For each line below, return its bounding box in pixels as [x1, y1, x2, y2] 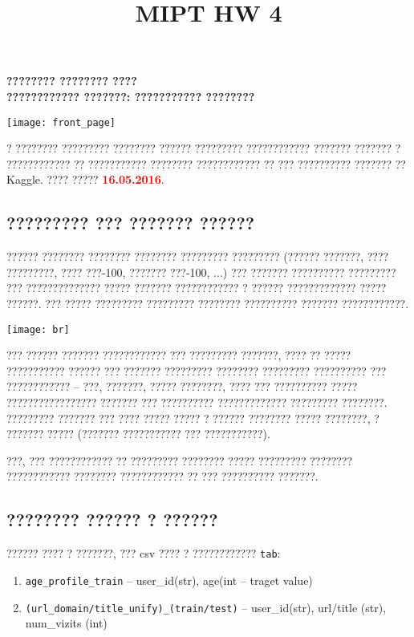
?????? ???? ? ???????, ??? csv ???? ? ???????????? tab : [6, 545, 281, 562]
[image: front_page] [6, 116, 116, 128]
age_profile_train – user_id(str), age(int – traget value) [25, 571, 313, 588]
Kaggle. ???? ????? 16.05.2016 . [6, 171, 164, 188]
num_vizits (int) [25, 615, 108, 631]
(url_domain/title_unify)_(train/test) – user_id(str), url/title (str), [25, 598, 387, 615]
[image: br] [6, 323, 70, 335]
